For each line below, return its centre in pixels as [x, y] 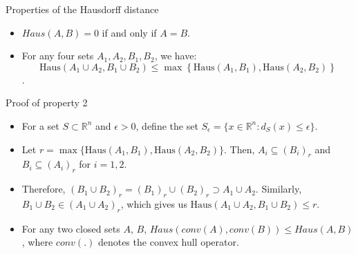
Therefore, [44, 189]
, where [37, 242]
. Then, [239, 149]
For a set [40, 125]
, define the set [167, 125]
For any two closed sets [71, 228]
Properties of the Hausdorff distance [82, 9]
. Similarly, [279, 189]
